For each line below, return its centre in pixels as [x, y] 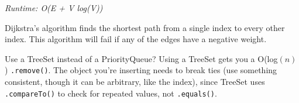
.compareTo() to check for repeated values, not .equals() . [111, 93]
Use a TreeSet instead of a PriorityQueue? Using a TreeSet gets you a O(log [141, 58]
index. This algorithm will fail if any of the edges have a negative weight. [136, 39]
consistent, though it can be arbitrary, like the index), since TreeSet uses [135, 82]
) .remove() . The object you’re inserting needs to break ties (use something [141, 70]
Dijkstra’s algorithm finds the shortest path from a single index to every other [145, 27]
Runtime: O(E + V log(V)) [54, 8]
